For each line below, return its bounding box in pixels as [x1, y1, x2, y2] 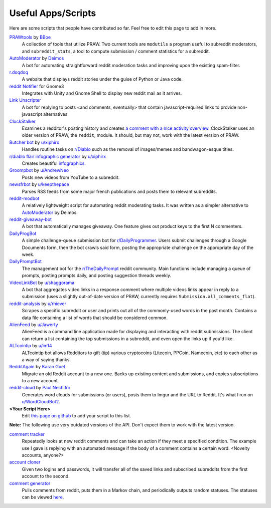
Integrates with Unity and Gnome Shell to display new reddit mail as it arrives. [22, 90, 182, 96]
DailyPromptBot [9, 259, 42, 265]
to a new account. [22, 378, 59, 384]
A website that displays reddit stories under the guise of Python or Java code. [22, 76, 183, 82]
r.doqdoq [9, 69, 29, 75]
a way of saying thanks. [22, 356, 71, 363]
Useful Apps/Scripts [9, 8, 96, 19]
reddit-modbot [9, 195, 40, 201]
